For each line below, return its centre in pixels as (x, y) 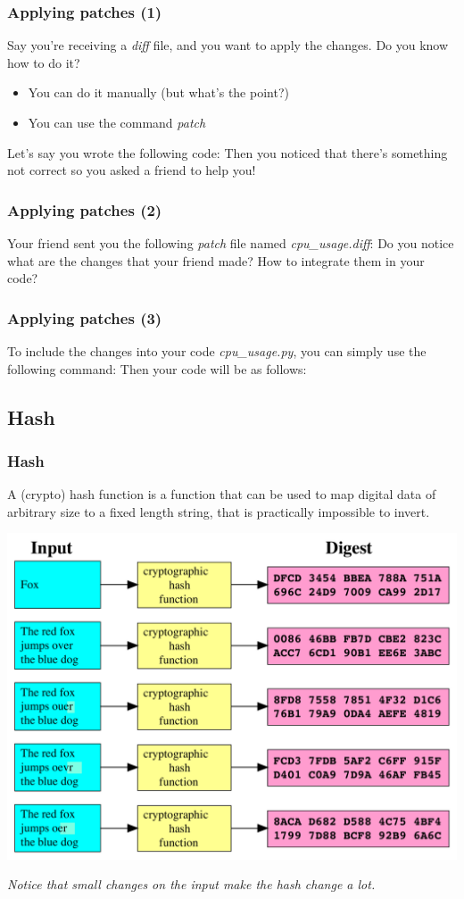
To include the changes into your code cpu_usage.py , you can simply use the (217, 351)
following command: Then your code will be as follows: (157, 368)
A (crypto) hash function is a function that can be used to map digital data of (222, 494)
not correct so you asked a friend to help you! (132, 170)
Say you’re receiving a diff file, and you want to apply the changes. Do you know (228, 45)
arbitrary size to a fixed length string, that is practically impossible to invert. (219, 511)
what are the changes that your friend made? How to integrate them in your (216, 260)
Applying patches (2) (85, 209)
